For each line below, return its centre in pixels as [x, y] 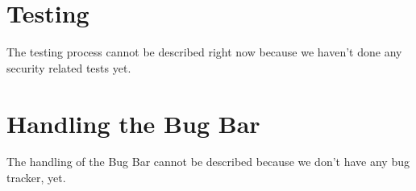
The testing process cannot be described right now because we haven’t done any [204, 52]
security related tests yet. [69, 67]
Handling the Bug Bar [133, 123]
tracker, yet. [36, 178]
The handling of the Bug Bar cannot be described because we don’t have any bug [208, 162]
